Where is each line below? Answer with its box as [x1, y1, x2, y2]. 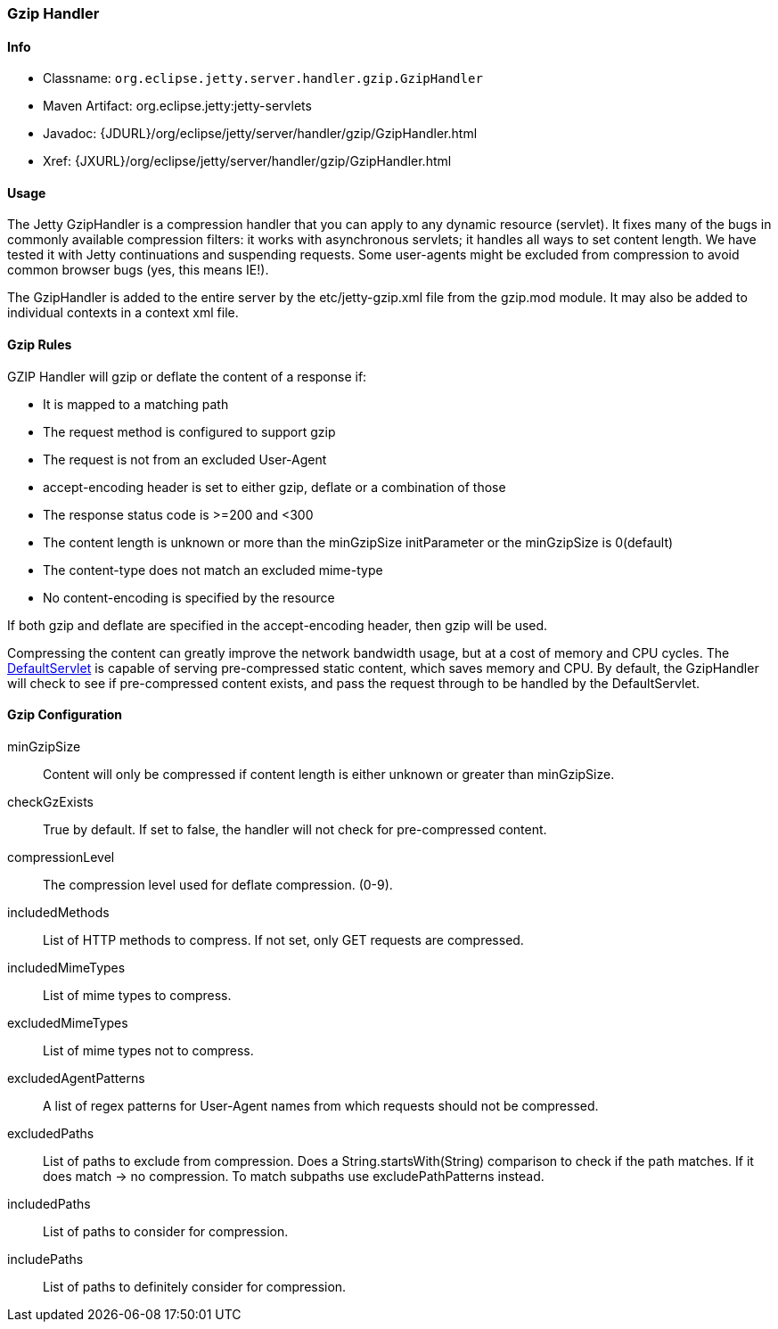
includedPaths [7, 1195, 91, 1211]
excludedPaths [7, 1125, 94, 1141]
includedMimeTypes [7, 959, 126, 975]
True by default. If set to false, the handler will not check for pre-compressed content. [43, 821, 547, 837]
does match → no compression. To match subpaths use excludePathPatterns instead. [43, 1168, 545, 1184]
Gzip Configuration [7, 707, 123, 723]
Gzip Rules [7, 337, 72, 353]
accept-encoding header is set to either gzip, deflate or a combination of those [43, 479, 506, 495]
